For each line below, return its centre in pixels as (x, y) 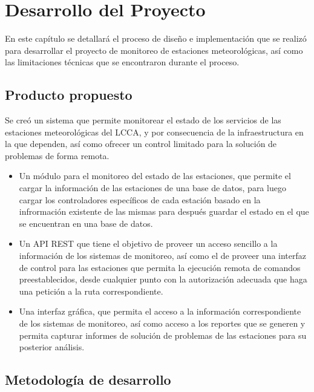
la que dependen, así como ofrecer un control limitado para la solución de (141, 144)
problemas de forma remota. (57, 155)
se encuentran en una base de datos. (86, 223)
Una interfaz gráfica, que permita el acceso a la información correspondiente (160, 311)
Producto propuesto (69, 95)
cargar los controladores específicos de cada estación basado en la (140, 199)
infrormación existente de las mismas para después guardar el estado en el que (164, 211)
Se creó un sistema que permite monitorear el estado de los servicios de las (143, 120)
